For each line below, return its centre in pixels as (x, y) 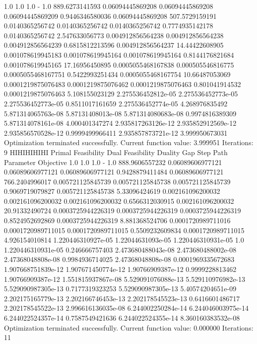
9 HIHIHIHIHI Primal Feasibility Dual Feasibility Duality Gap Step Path (116, 152)
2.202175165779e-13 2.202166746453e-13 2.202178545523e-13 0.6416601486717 (122, 298)
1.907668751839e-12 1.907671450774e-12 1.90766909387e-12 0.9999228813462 (120, 269)
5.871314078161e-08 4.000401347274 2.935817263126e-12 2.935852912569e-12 (120, 123)
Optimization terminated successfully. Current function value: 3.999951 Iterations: (129, 142)
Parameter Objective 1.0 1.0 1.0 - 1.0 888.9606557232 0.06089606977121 (113, 162)
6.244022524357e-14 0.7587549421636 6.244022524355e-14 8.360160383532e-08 (122, 318)
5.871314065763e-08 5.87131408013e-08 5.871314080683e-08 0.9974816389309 (120, 113)
